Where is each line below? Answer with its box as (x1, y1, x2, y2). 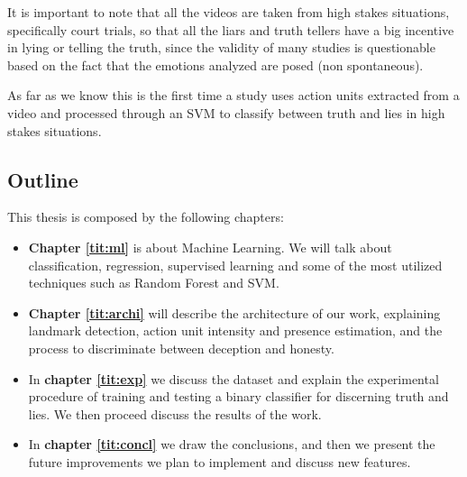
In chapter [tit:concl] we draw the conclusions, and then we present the (28, 435, 435, 454)
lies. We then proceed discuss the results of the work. (28, 404, 322, 423)
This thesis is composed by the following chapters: (7, 207, 284, 226)
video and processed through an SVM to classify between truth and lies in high (7, 103, 445, 122)
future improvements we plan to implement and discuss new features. (28, 452, 411, 471)
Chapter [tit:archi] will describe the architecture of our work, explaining (28, 303, 441, 322)
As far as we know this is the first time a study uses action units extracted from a (7, 86, 460, 105)
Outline (7, 165, 78, 193)
